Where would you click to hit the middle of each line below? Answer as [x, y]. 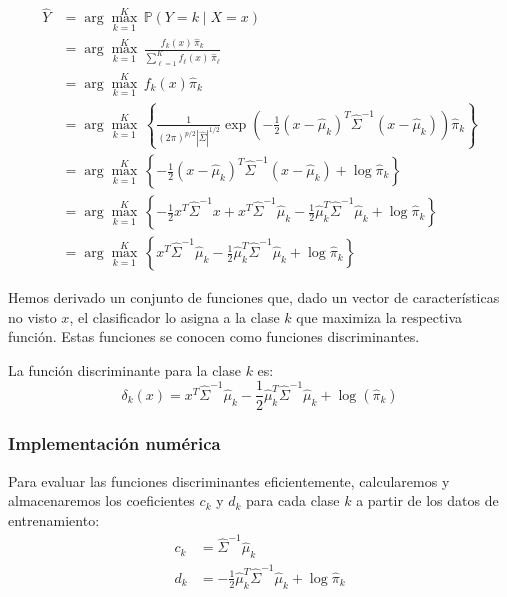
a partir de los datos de [427, 500]
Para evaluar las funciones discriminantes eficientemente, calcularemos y [229, 480]
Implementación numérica [114, 443]
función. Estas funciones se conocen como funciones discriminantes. [214, 336]
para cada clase [293, 500]
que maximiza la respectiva [379, 316]
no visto [32, 316]
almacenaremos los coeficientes [101, 500]
